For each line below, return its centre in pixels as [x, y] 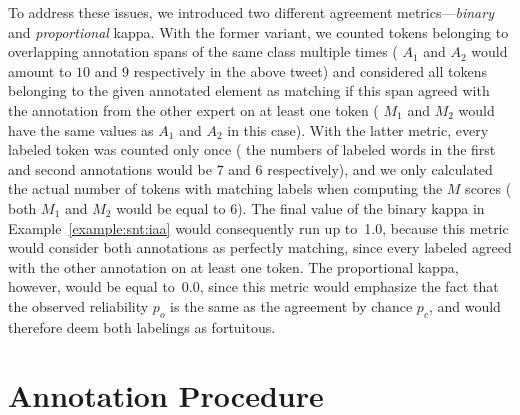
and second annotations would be [110, 168]
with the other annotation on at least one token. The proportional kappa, [233, 266]
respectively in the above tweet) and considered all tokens [310, 70]
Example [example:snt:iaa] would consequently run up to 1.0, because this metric [258, 227]
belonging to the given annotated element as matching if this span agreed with [249, 90]
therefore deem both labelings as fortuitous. [142, 326]
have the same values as [81, 129]
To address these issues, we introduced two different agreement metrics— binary [251, 12]
